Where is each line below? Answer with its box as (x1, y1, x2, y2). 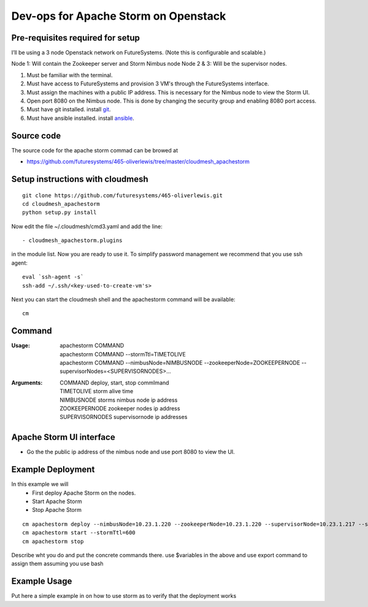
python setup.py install (22, 209, 97, 216)
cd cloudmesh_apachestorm (22, 200, 101, 207)
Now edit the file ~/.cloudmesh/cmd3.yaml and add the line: (11, 222, 163, 230)
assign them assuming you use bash (11, 560, 104, 568)
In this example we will (11, 480, 69, 488)
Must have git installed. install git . (26, 106, 111, 113)
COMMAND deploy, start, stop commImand (59, 378, 169, 386)
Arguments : (11, 378, 43, 386)
